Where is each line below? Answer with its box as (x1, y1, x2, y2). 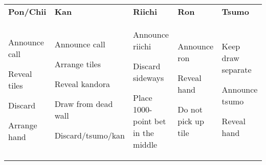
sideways (133, 72, 164, 84)
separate (221, 64, 252, 75)
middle (133, 139, 158, 150)
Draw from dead (54, 97, 113, 109)
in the (133, 127, 154, 139)
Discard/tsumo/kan (54, 129, 125, 141)
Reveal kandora (54, 77, 110, 90)
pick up (178, 115, 204, 127)
